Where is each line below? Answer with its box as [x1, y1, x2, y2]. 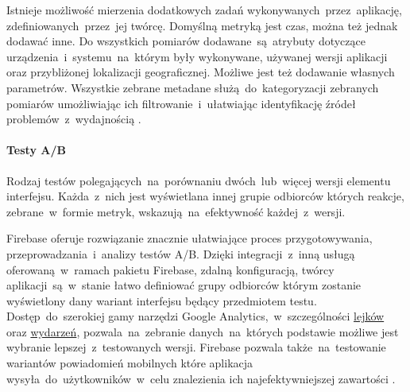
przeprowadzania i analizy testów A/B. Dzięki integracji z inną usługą [6, 245, 355, 262]
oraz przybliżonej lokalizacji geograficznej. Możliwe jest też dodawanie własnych [6, 64, 395, 80]
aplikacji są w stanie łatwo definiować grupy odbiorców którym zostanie [6, 277, 362, 293]
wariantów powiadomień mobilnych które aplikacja [6, 355, 253, 371]
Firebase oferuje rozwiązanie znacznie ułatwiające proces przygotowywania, [6, 230, 373, 246]
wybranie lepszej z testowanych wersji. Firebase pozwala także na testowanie [6, 339, 386, 355]
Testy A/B [6, 142, 66, 158]
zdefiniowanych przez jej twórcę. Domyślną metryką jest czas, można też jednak [6, 17, 398, 33]
